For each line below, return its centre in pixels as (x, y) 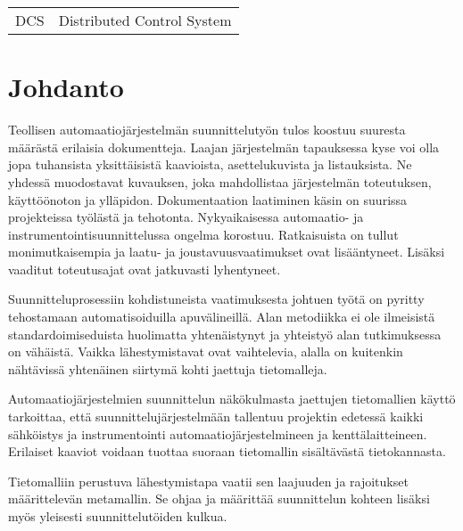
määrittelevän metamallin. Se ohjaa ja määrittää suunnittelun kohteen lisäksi (219, 498)
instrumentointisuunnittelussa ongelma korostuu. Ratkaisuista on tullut (203, 234)
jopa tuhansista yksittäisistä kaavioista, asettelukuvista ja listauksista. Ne (210, 164)
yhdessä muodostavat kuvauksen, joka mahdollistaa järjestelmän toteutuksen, (220, 181)
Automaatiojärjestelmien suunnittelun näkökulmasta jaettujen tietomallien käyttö (232, 399)
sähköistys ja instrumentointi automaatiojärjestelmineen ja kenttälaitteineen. (218, 433)
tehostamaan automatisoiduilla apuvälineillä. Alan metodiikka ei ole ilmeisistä (222, 317)
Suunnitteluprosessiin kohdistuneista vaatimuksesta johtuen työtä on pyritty (216, 299)
